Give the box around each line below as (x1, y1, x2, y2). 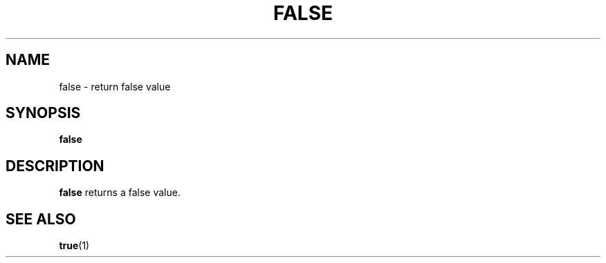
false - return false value (59, 80, 171, 92)
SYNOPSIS (6, 104, 81, 122)
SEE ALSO (6, 210, 76, 228)
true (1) (59, 240, 90, 252)
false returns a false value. (59, 186, 181, 199)
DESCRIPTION (6, 157, 104, 175)
